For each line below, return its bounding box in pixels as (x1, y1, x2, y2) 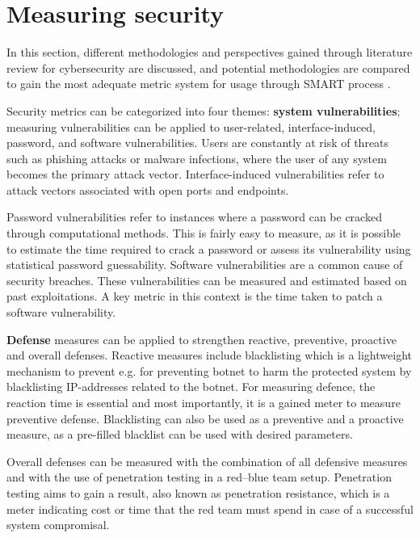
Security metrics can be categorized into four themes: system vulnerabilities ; (6, 102, 401, 119)
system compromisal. (6, 516, 110, 533)
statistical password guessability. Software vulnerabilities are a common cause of (6, 256, 403, 273)
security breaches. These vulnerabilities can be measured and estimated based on (6, 271, 407, 288)
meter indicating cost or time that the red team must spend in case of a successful (6, 500, 414, 517)
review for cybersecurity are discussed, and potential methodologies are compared (6, 59, 410, 76)
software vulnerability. (6, 304, 116, 321)
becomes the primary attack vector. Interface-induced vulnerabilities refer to (6, 166, 384, 183)
